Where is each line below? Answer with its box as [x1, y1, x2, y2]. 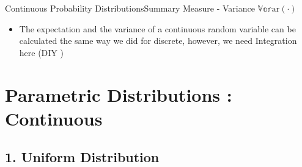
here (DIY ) [19, 46, 64, 59]
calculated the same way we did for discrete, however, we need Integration [19, 34, 297, 47]
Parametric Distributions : [5, 82, 232, 107]
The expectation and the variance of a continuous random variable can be [19, 22, 296, 35]
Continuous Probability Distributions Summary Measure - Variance [5, 2, 255, 14]
